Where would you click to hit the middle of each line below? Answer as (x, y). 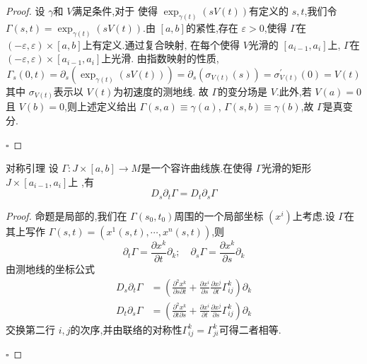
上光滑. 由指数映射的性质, (160, 58)
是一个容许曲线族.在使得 (197, 168)
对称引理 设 (32, 168)
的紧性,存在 (212, 27)
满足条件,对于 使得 (115, 11)
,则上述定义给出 (100, 106)
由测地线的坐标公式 (50, 268)
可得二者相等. (250, 329)
